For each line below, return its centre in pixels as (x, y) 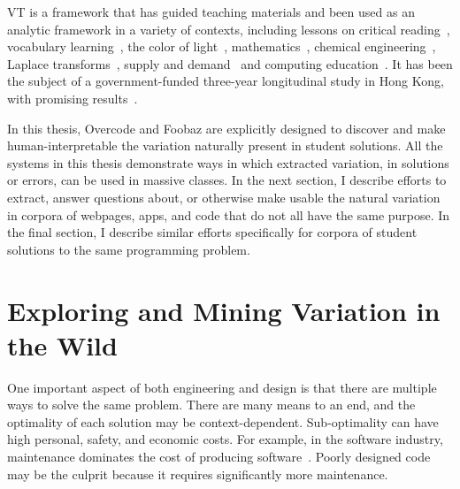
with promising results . (73, 98)
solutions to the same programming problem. (129, 249)
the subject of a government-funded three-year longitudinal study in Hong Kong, (226, 81)
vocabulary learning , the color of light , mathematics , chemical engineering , (222, 46)
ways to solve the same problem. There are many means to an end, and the (211, 405)
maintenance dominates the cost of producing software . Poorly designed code (219, 456)
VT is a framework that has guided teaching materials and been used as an (211, 11)
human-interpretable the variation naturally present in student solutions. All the (225, 145)
